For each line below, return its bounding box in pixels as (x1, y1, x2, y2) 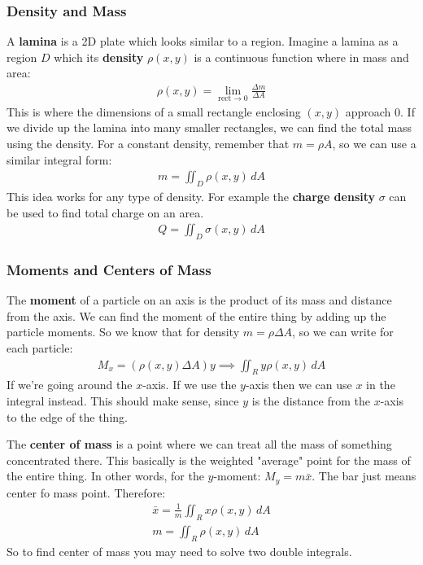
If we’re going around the (7, 376, 133, 393)
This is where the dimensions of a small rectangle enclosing (7, 103, 301, 120)
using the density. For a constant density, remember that (7, 134, 290, 151)
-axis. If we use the (142, 376, 237, 393)
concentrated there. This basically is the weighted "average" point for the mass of (7, 451, 411, 468)
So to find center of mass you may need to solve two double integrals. (7, 542, 352, 559)
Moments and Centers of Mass (7, 259, 211, 279)
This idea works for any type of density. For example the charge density (7, 187, 376, 204)
